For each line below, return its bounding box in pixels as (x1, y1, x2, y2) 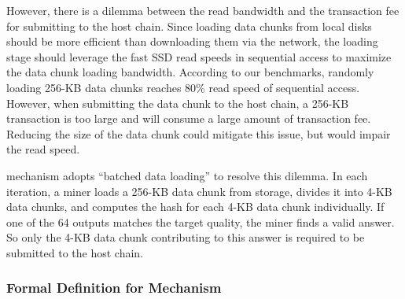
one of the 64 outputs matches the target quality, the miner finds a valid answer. (6, 213, 395, 230)
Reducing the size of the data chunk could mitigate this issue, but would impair (6, 125, 391, 142)
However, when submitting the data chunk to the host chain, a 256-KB (6, 94, 349, 111)
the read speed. (6, 141, 80, 157)
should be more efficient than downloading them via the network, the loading (6, 33, 378, 50)
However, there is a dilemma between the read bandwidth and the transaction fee (6, 2, 399, 18)
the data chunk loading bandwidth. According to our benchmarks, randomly (6, 64, 374, 80)
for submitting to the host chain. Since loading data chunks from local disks (6, 17, 372, 34)
